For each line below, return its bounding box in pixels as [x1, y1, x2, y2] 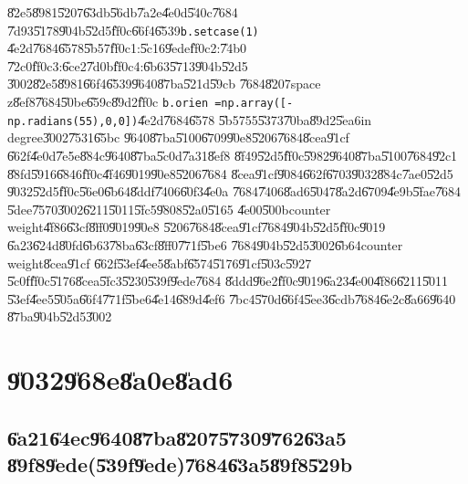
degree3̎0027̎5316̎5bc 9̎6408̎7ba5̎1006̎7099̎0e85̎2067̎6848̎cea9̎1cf [7, 128, 349, 147]
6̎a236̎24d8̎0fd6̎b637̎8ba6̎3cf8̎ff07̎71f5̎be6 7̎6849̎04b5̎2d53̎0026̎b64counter [7, 235, 403, 254]
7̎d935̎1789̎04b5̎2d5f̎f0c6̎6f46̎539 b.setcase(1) [7, 20, 259, 39]
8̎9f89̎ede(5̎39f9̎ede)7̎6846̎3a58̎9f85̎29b [7, 450, 353, 479]
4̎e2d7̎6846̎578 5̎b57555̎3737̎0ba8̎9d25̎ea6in [138, 110, 372, 129]
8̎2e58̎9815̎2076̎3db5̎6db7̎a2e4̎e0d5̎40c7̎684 [7, 3, 238, 21]
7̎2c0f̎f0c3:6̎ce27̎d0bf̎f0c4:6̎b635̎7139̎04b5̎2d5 [7, 56, 248, 75]
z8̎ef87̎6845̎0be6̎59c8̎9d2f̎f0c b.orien [7, 92, 209, 111]
